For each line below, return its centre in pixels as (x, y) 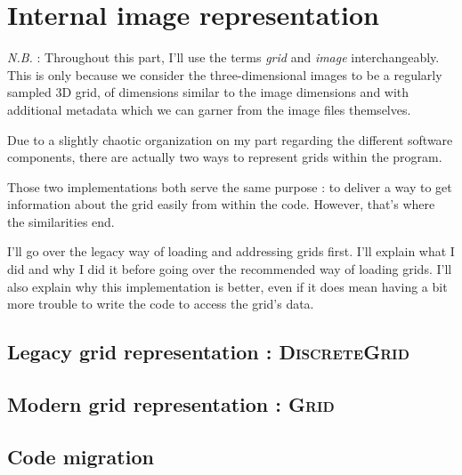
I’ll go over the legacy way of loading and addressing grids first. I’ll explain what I (231, 251)
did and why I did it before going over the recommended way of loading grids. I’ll (230, 269)
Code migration (81, 456)
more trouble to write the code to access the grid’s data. (161, 304)
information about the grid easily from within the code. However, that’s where (221, 204)
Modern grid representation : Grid (171, 404)
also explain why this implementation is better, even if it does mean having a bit (227, 286)
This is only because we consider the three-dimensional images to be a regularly (225, 74)
